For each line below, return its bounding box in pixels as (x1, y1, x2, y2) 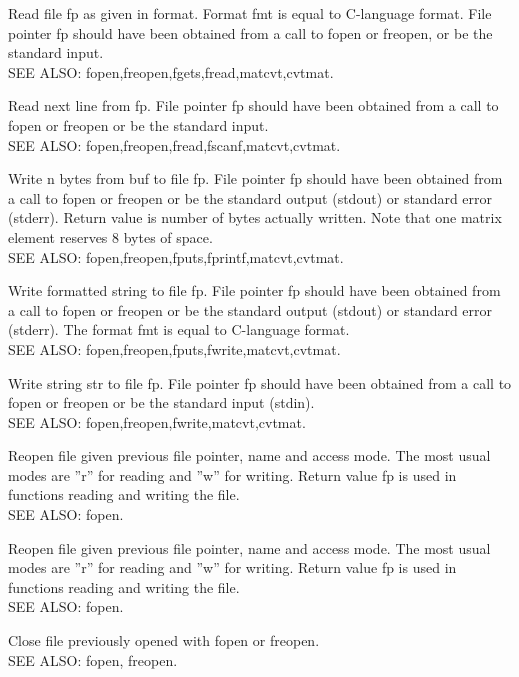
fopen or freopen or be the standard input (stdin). (8, 392, 315, 413)
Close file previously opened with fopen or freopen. (8, 630, 320, 651)
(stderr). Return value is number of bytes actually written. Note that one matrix (8, 207, 502, 228)
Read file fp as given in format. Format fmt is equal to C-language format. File (8, 3, 492, 23)
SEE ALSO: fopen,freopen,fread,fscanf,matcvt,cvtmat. (8, 134, 341, 155)
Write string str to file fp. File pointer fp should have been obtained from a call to (8, 372, 512, 393)
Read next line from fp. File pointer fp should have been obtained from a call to (8, 95, 499, 116)
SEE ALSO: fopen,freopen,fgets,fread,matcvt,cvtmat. (8, 61, 334, 82)
